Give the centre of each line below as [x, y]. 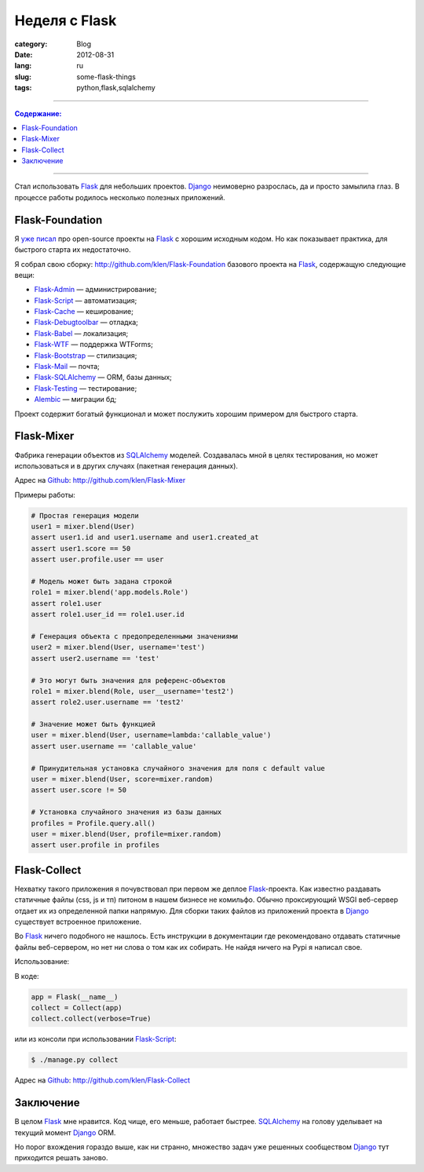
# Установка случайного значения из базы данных [126, 812]
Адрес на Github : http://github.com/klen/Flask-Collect [102, 1080]
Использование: [42, 962]
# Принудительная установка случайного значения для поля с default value [178, 768]
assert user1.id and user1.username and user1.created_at [145, 537]
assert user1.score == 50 [81, 548]
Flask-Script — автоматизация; [86, 300]
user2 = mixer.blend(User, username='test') [118, 647]
